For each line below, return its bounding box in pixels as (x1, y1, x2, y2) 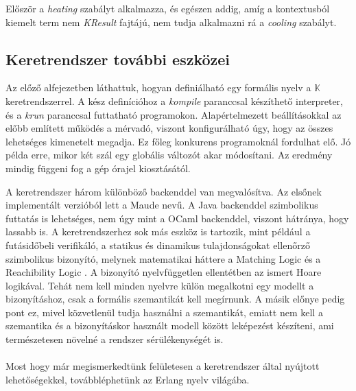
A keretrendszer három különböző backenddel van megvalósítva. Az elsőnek (5, 184, 322, 198)
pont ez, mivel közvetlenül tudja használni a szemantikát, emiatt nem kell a (5, 305, 323, 319)
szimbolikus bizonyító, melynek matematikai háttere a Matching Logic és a (5, 251, 321, 265)
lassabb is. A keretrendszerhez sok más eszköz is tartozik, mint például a (5, 224, 311, 239)
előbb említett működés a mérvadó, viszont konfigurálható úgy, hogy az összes (5, 121, 333, 135)
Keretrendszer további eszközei (5, 48, 230, 69)
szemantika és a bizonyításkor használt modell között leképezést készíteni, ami (5, 318, 334, 333)
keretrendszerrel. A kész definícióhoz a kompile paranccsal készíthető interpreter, (5, 93, 343, 108)
